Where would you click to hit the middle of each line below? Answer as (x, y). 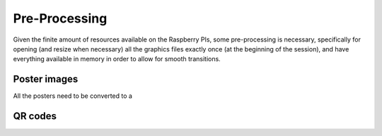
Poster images (46, 79)
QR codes (35, 116)
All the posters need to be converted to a (73, 96)
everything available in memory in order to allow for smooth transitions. (117, 59)
